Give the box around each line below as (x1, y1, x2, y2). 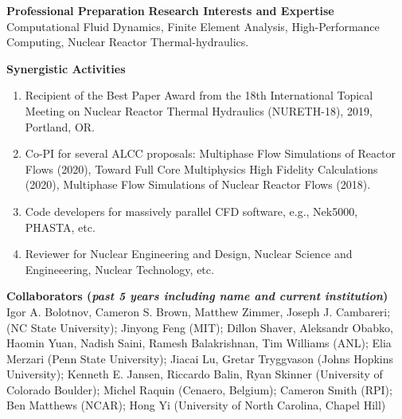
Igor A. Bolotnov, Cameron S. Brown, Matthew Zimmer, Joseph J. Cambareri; (6, 303, 391, 319)
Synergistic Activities (6, 60, 126, 76)
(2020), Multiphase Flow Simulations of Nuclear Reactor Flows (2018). (25, 176, 371, 193)
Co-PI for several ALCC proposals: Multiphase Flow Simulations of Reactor (25, 145, 396, 162)
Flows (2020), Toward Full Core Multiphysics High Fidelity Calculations (25, 160, 378, 177)
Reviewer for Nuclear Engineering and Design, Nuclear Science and (25, 245, 353, 262)
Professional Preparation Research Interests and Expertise (6, 2, 334, 18)
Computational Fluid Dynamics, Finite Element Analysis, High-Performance (6, 18, 380, 34)
